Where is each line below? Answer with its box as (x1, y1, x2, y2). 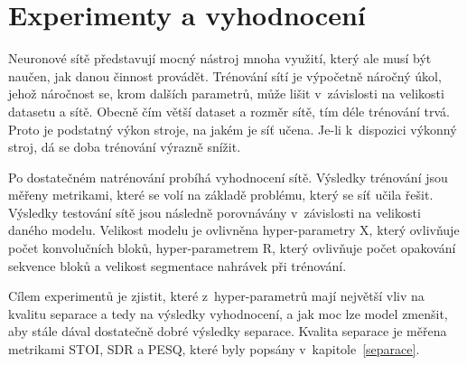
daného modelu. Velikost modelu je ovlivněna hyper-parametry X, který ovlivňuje (8, 220, 460, 239)
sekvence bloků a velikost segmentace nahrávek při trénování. (8, 256, 347, 275)
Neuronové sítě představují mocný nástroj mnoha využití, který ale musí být (8, 49, 432, 68)
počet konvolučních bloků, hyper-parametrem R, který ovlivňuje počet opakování (8, 239, 456, 257)
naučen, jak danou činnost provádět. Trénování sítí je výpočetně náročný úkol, (8, 66, 442, 85)
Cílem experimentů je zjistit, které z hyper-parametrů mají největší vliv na (8, 286, 425, 305)
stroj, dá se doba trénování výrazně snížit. (8, 137, 241, 156)
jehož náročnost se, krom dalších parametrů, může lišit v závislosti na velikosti (8, 84, 444, 103)
